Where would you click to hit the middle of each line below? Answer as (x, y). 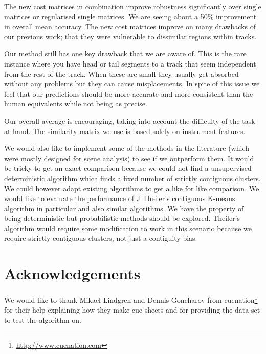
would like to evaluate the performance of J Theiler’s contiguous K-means (120, 198)
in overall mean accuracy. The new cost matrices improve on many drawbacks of (130, 26)
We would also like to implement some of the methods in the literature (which (127, 148)
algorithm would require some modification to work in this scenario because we (128, 228)
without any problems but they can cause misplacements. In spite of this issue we (132, 84)
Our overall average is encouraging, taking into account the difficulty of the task (130, 120)
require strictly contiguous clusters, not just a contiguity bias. (101, 238)
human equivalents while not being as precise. (76, 104)
